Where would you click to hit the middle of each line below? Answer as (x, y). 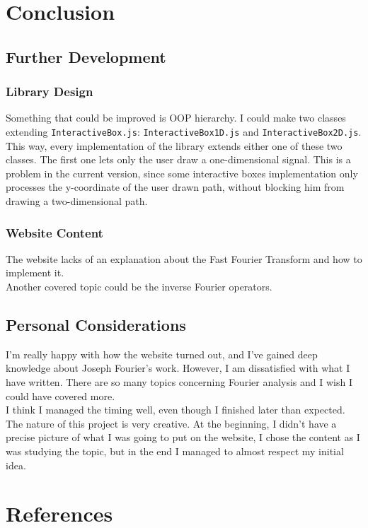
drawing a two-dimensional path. (77, 201)
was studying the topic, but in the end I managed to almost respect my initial (175, 451)
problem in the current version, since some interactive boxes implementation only (182, 173)
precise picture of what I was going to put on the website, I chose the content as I (183, 437)
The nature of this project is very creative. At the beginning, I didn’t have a (171, 423)
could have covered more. (61, 395)
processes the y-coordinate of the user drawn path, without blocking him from (175, 187)
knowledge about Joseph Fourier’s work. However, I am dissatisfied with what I (178, 368)
